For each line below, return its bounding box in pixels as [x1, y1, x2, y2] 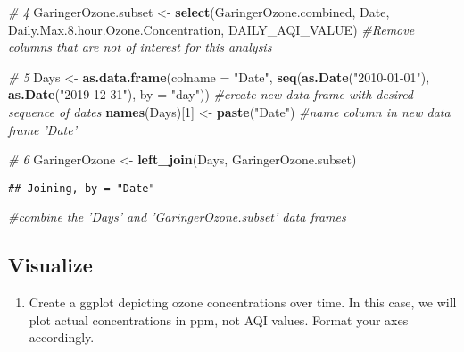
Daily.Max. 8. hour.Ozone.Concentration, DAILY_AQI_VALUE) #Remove [8, 20, 415, 38]
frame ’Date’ [8, 120, 77, 138]
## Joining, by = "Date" [8, 181, 155, 195]
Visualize [8, 251, 93, 279]
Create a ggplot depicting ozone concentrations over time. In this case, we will [29, 293, 457, 312]
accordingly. [29, 328, 95, 347]
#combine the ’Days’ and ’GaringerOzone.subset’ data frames [8, 207, 346, 226]
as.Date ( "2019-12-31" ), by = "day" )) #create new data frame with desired [8, 85, 414, 104]
